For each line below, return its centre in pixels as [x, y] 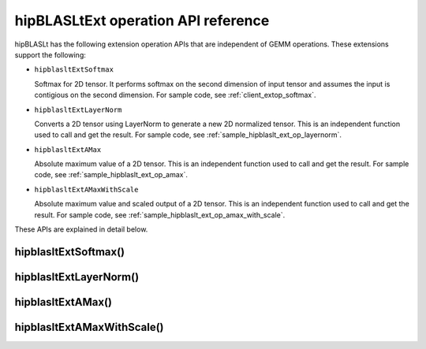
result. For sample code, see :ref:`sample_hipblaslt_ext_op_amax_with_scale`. [160, 215]
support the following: [50, 54]
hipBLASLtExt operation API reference [142, 20]
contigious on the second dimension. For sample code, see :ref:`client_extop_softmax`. [175, 95]
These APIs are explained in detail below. [81, 229]
